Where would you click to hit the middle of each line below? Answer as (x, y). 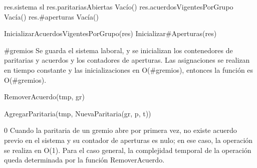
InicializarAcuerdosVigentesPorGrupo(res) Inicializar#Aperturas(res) (110, 33)
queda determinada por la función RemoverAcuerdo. (84, 160)
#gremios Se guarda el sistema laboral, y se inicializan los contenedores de (118, 50)
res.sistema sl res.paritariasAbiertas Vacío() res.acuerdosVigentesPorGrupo (119, 7)
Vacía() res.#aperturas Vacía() (51, 16)
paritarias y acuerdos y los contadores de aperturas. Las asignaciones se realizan (127, 60)
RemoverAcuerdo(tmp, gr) (44, 97)
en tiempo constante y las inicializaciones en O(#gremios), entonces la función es (129, 69)
